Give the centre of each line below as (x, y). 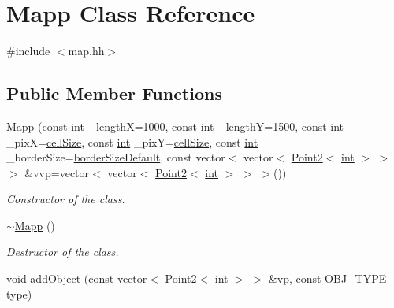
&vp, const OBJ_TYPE (327, 278)
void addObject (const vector (77, 278)
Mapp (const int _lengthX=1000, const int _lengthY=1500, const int (175, 126)
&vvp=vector (57, 172)
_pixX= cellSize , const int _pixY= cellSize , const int (132, 141)
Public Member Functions (114, 93)
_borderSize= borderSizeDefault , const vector (116, 157)
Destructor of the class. (63, 252)
